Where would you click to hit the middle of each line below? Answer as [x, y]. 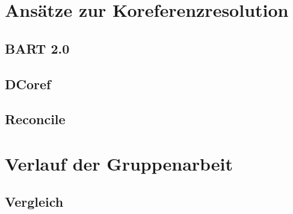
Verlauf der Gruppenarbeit [119, 163]
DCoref [28, 83]
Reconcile [35, 119]
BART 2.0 [37, 48]
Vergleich [34, 202]
